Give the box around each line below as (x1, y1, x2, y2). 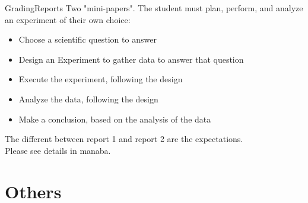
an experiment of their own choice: (5, 13, 131, 25)
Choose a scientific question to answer (18, 33, 157, 46)
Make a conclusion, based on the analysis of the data (18, 112, 211, 125)
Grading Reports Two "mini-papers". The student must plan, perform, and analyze (5, 2, 303, 14)
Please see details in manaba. (5, 144, 111, 156)
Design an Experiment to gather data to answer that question (18, 53, 244, 65)
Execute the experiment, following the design (18, 73, 183, 85)
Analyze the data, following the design (18, 92, 158, 105)
